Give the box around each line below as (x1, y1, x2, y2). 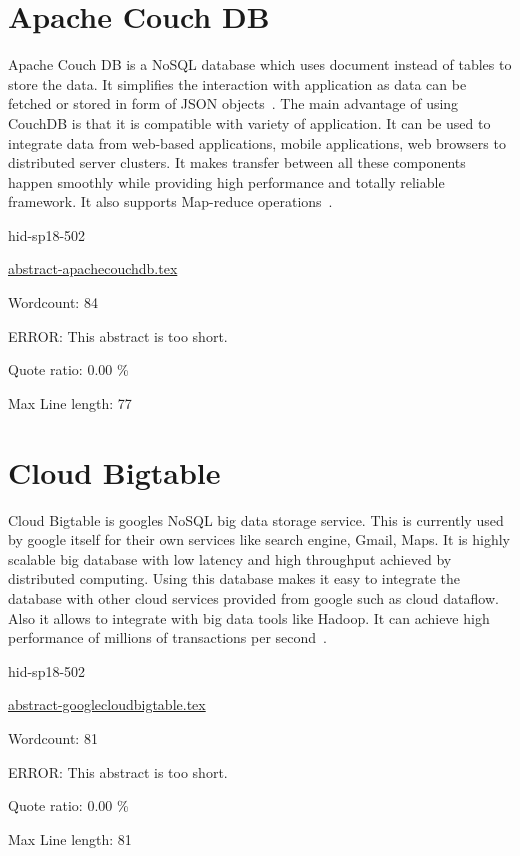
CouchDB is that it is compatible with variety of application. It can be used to (8, 112, 491, 133)
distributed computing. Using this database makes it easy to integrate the (8, 568, 461, 589)
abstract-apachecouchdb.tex (8, 258, 178, 279)
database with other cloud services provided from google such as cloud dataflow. (8, 587, 499, 608)
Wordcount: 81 (8, 727, 98, 748)
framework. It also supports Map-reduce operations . (8, 191, 333, 212)
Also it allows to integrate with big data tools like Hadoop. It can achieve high (8, 607, 490, 628)
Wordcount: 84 (8, 292, 98, 313)
